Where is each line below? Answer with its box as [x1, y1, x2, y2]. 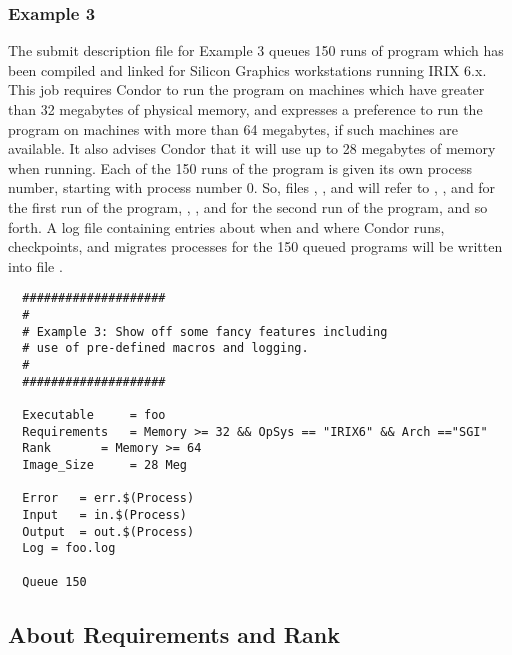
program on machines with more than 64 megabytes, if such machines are [8, 118, 458, 139]
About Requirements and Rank [8, 618, 340, 649]
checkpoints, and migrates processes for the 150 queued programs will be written [8, 236, 503, 257]
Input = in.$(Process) [22, 507, 187, 522]
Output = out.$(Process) [22, 524, 195, 539]
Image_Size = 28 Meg [22, 457, 187, 472]
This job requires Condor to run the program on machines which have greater [8, 79, 485, 100]
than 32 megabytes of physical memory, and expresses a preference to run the [8, 99, 483, 119]
